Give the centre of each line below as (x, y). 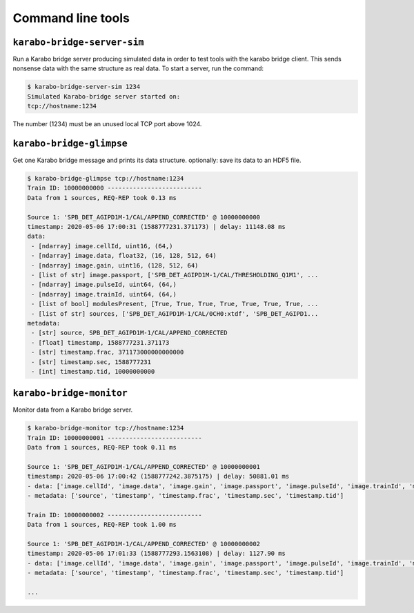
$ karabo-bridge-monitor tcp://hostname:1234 (106, 428)
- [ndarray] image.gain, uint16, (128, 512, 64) (115, 265)
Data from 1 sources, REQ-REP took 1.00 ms (102, 525)
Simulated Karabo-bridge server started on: (104, 96)
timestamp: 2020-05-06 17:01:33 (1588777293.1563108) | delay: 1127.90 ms (157, 554)
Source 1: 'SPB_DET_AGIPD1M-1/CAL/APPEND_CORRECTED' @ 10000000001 (144, 466)
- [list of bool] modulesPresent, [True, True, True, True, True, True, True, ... (175, 304)
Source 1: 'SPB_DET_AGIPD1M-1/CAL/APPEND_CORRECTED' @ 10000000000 (144, 217)
